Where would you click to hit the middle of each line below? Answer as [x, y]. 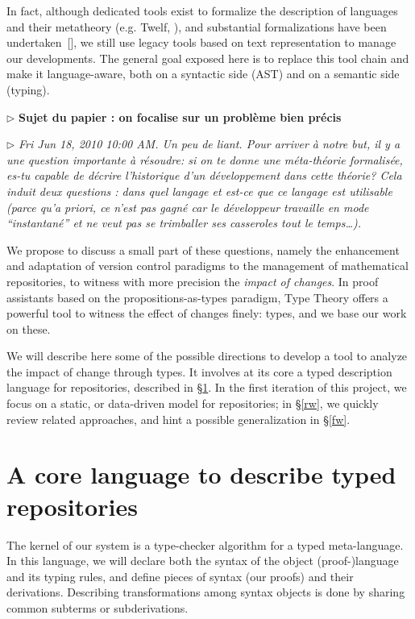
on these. [29, 328]
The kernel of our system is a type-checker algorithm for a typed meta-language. [205, 544]
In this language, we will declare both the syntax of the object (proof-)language [203, 561]
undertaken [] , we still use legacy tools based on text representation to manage [201, 42]
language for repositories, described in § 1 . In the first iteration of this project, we [207, 387]
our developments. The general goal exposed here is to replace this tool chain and [208, 58]
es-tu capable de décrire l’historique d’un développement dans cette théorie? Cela [204, 175]
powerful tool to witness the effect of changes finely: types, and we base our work [207, 313]
